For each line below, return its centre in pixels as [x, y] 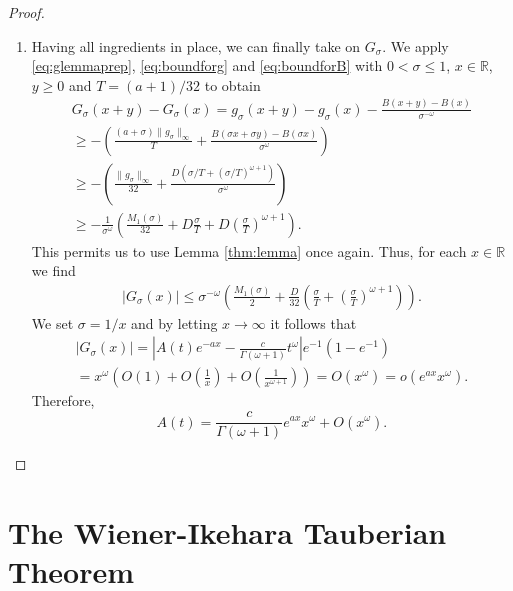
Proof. [26, 12]
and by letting [174, 322]
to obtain [232, 84]
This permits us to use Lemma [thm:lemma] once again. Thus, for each [249, 250]
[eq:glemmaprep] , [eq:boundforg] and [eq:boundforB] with [207, 65]
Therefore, [63, 400]
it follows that [313, 322]
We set [52, 322]
